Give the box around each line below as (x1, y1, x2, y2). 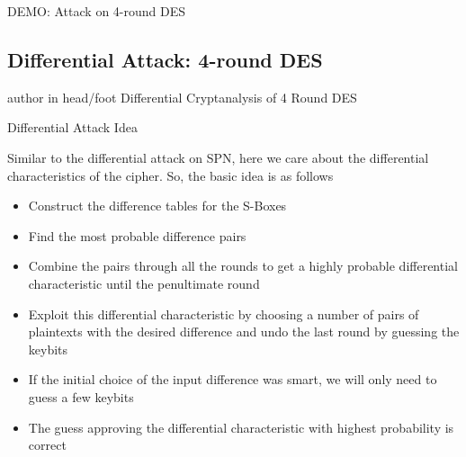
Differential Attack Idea (7, 118, 138, 137)
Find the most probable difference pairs (28, 226, 246, 245)
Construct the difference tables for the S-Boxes (28, 196, 287, 215)
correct (28, 435, 67, 454)
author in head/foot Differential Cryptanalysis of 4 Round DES (7, 87, 357, 106)
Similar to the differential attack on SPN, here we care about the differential (7, 148, 429, 166)
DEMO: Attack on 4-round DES (7, 2, 186, 20)
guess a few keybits (28, 387, 134, 406)
